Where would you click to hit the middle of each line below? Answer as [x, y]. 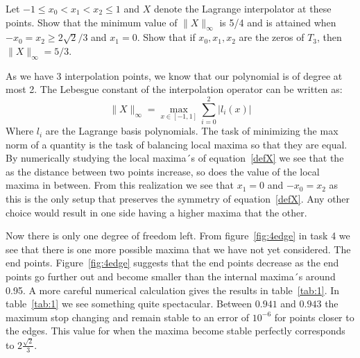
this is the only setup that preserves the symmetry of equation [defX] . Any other [178, 199]
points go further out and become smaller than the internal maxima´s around [171, 276]
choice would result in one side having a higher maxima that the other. [156, 212]
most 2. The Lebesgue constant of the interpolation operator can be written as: [174, 89]
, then [329, 37]
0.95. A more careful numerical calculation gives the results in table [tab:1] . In [173, 290]
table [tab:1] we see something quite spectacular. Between [129, 304]
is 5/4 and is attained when [278, 22]
